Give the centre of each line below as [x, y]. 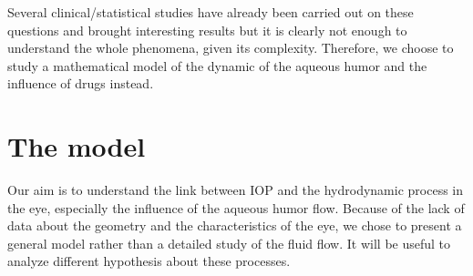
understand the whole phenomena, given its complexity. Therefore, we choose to [231, 48]
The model [77, 146]
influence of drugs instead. [81, 83]
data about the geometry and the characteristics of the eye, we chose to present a [235, 225]
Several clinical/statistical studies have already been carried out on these [211, 12]
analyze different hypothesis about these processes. [149, 261]
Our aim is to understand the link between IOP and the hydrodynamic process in [236, 190]
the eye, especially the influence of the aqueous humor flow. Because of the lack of [236, 207]
